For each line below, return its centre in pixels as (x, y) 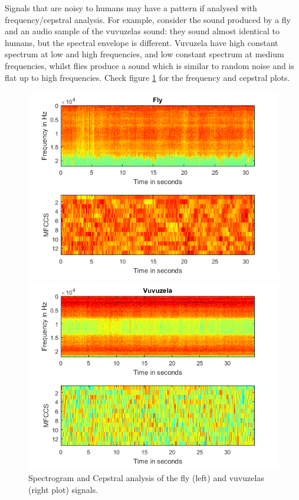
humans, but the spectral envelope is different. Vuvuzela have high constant (142, 42)
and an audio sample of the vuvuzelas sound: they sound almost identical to (142, 31)
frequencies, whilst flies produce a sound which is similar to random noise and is (149, 65)
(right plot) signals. (63, 489)
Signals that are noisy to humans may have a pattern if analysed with (131, 8)
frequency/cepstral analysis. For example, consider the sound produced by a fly (148, 19)
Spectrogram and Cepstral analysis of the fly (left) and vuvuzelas (146, 478)
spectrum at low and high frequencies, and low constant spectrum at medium (144, 54)
